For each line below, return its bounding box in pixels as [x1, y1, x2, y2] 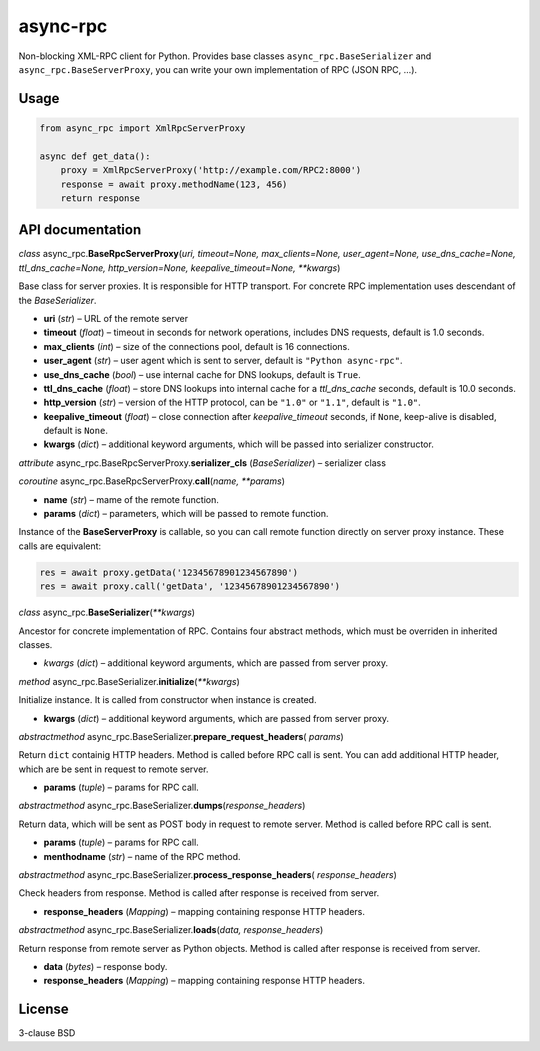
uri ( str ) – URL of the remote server [43, 312, 189, 324]
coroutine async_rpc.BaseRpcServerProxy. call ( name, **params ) [18, 475, 285, 487]
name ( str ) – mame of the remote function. [43, 493, 220, 505]
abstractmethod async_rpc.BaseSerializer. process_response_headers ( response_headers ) [18, 869, 397, 881]
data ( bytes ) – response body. [43, 960, 168, 972]
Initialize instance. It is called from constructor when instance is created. [18, 694, 317, 706]
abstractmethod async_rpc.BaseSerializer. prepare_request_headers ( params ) [18, 730, 344, 742]
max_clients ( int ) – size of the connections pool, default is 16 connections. [43, 340, 350, 352]
